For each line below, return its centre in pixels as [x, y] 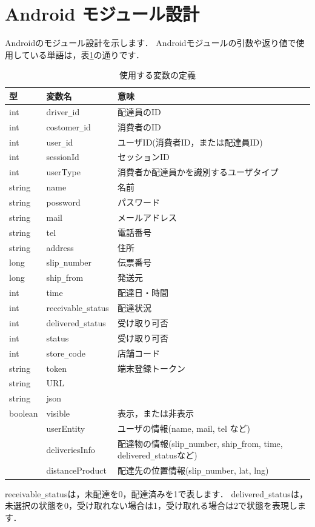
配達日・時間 [143, 293]
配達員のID [139, 111]
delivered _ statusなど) [157, 455]
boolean [24, 413]
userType [63, 172]
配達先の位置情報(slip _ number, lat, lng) [193, 470]
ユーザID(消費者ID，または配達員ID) [190, 142]
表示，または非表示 [155, 413]
